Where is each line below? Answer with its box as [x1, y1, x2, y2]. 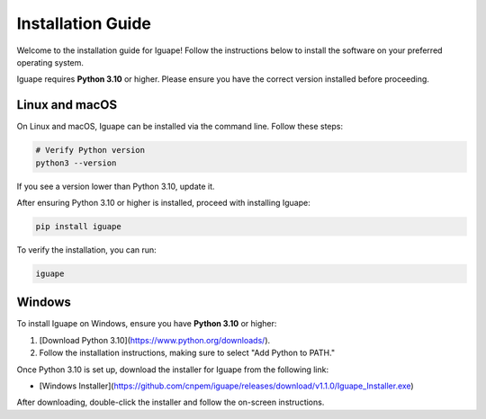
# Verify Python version [35, 145, 146, 156]
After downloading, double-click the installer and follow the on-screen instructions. [16, 397, 325, 408]
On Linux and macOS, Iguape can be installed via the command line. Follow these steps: [16, 121, 344, 132]
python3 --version [35, 157, 117, 168]
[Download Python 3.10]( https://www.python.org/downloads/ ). [39, 334, 271, 345]
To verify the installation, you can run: [16, 244, 157, 255]
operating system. [16, 57, 85, 67]
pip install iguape [35, 221, 121, 231]
